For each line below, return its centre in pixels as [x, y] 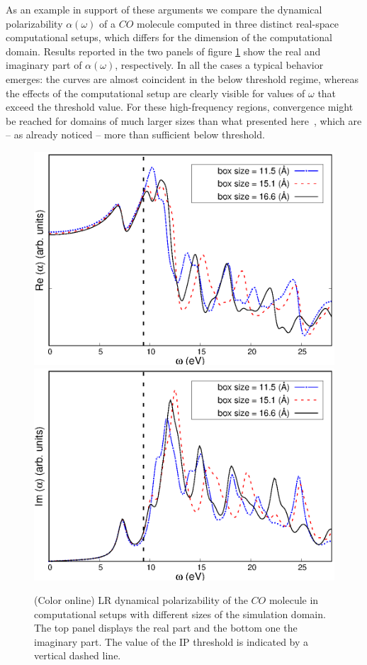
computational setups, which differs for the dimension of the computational [169, 37]
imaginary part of [44, 65]
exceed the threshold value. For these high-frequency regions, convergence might [180, 107]
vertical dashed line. [78, 655]
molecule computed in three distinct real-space [238, 23]
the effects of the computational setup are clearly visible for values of [156, 93]
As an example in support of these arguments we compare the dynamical [164, 9]
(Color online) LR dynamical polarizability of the [141, 600]
